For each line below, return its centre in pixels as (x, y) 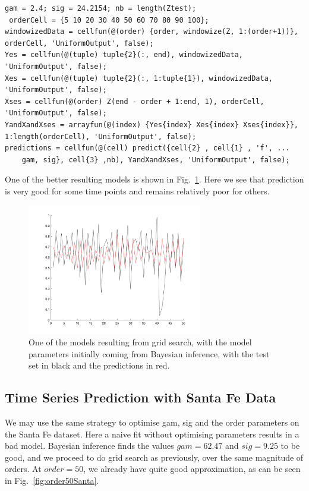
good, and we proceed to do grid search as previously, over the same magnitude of (154, 457)
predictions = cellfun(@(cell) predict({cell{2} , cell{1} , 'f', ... (147, 148)
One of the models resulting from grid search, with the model (140, 342)
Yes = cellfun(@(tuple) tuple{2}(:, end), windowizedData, (124, 55)
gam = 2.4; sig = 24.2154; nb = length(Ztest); (101, 8)
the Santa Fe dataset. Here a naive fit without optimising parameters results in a (152, 434)
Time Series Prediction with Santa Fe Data (141, 397)
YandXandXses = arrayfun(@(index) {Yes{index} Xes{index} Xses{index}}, (152, 125)
